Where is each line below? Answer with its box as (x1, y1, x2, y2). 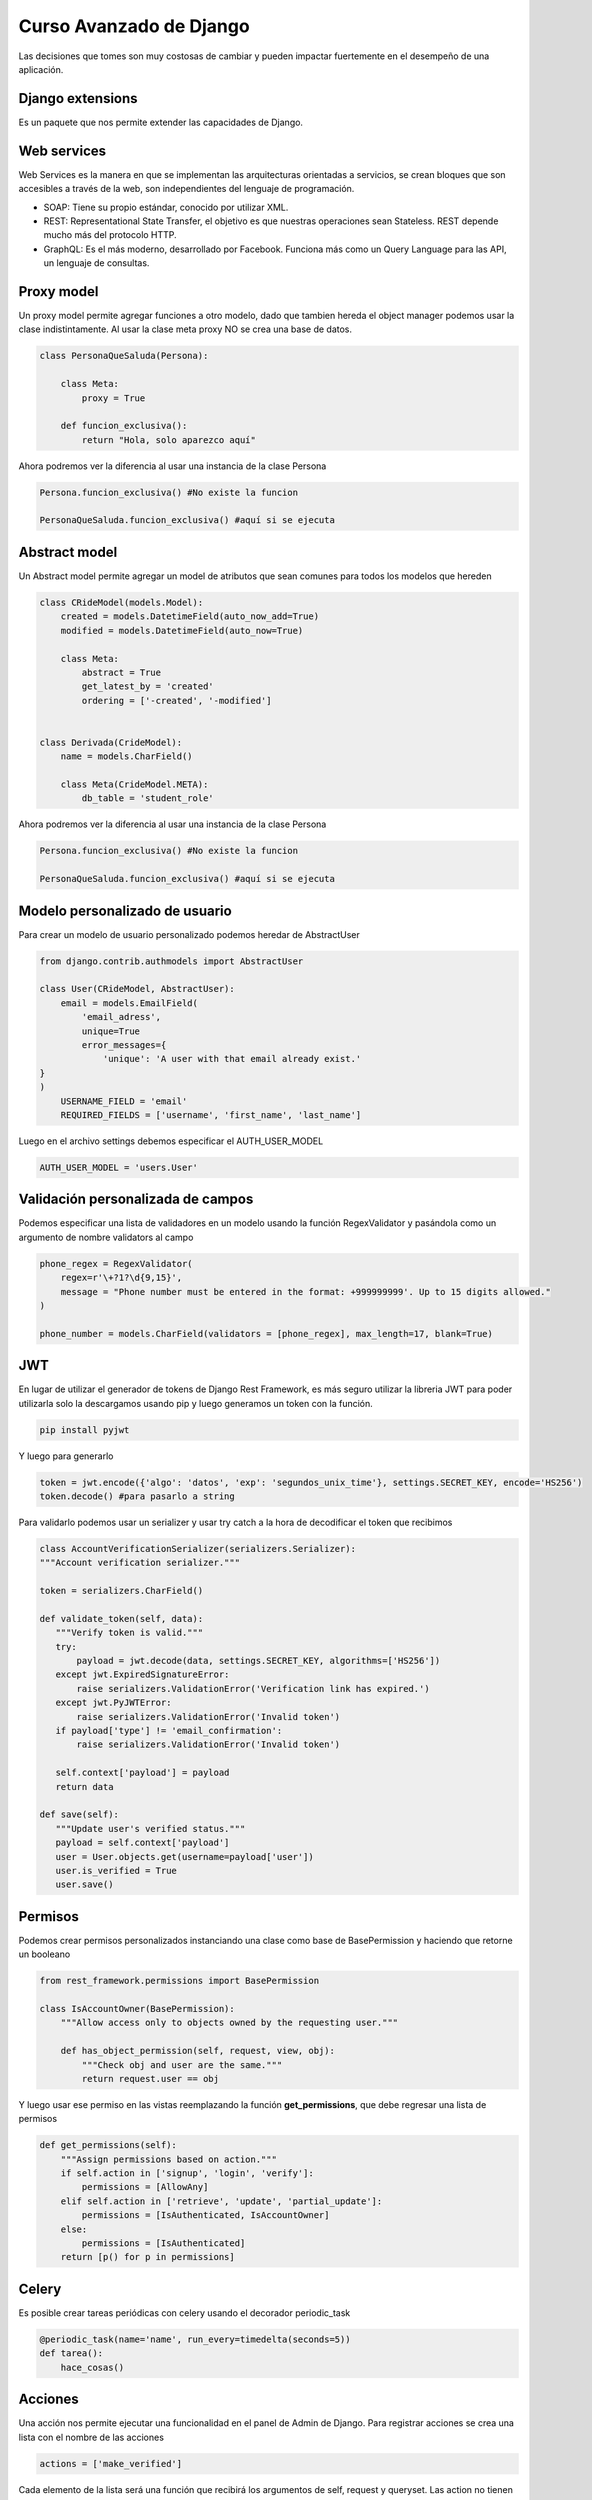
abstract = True (81, 666, 162, 678)
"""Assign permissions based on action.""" (60, 2153, 277, 2165)
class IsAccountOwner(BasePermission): (39, 2003, 235, 2014)
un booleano (18, 1948, 71, 1960)
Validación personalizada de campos (18, 1191, 254, 1208)
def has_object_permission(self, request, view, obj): (60, 2045, 335, 2057)
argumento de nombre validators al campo (18, 1231, 194, 1243)
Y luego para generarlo (18, 1450, 114, 1462)
